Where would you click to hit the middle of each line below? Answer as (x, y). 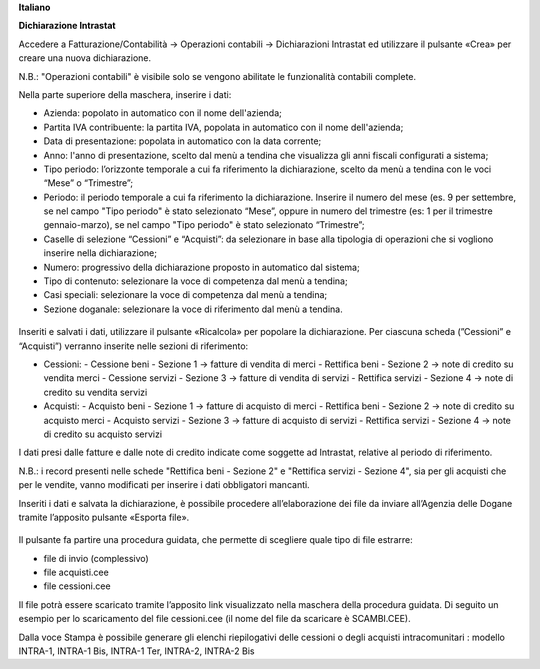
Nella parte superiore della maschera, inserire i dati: (125, 94)
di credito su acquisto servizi (103, 434)
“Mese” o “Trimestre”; (88, 183)
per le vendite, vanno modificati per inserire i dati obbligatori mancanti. (164, 485)
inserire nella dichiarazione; (100, 253)
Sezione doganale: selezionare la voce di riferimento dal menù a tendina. (193, 309)
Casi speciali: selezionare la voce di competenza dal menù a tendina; (185, 295)
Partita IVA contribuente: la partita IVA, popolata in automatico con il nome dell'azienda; (223, 127)
